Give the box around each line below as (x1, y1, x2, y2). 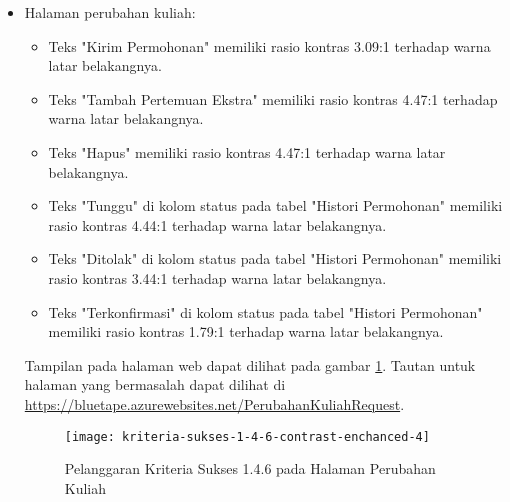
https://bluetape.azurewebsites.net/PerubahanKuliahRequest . (24, 393, 405, 414)
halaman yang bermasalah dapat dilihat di (24, 374, 286, 395)
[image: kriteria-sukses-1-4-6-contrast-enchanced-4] (64, 429, 430, 444)
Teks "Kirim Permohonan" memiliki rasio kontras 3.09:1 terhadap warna (48, 35, 491, 56)
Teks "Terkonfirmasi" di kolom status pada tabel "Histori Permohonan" (48, 301, 483, 322)
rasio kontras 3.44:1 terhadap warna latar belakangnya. (48, 267, 387, 288)
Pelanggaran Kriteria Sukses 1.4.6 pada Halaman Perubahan (64, 458, 436, 479)
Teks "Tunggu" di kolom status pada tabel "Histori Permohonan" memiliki (48, 195, 503, 216)
